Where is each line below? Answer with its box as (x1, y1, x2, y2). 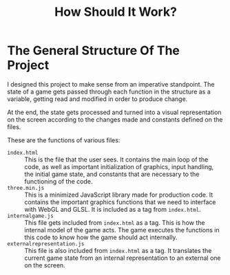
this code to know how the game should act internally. (24, 233, 178, 241)
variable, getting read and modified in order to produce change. (7, 94, 188, 103)
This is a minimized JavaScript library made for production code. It (24, 190, 213, 199)
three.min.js (7, 184, 45, 191)
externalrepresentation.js (7, 240, 85, 247)
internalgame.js (7, 212, 54, 219)
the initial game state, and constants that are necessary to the (24, 170, 200, 178)
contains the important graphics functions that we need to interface (24, 197, 216, 206)
